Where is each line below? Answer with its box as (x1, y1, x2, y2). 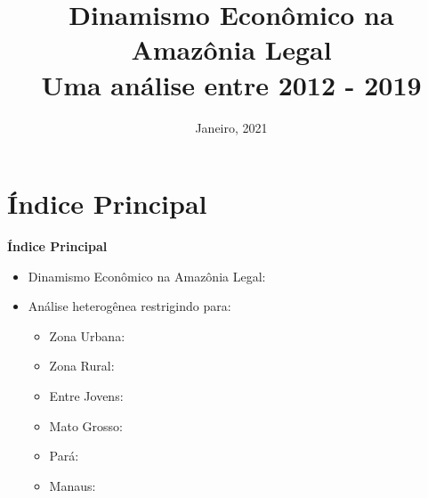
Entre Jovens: (49, 387, 124, 404)
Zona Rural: (49, 356, 115, 375)
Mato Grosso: (49, 416, 123, 435)
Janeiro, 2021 (195, 118, 268, 136)
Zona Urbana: (49, 326, 125, 345)
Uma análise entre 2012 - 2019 (41, 66, 422, 102)
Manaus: (49, 476, 96, 494)
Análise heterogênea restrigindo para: (28, 297, 231, 315)
